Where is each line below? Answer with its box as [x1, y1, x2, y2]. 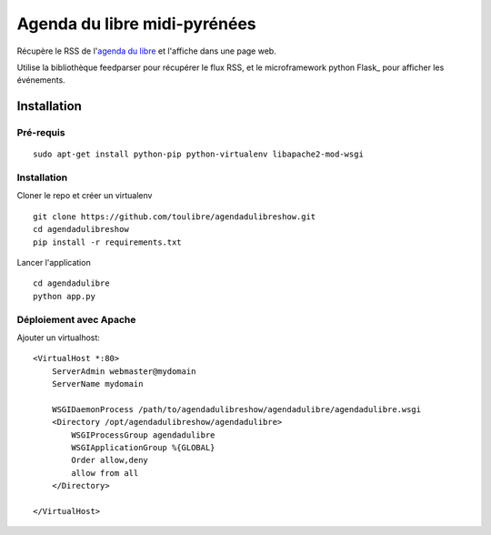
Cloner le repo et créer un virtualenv [16, 190, 153, 201]
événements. [16, 75, 65, 86]
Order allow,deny [71, 455, 149, 466]
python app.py [33, 291, 95, 301]
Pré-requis [16, 126, 65, 139]
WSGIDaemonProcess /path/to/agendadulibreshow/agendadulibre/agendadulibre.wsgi [51, 404, 422, 414]
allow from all [71, 468, 139, 478]
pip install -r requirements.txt [33, 237, 182, 247]
